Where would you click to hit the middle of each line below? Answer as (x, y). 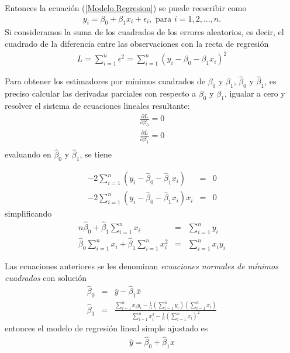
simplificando (28, 213)
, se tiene (96, 154)
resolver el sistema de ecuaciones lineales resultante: (97, 105)
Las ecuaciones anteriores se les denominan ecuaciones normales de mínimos (141, 265)
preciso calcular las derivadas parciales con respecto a (101, 93)
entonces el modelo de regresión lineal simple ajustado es (106, 328)
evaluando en (28, 154)
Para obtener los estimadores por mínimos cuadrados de (105, 81)
